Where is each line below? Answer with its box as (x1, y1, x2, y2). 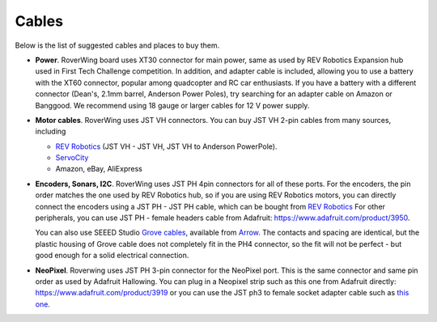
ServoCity (55, 153, 89, 163)
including (35, 126, 66, 137)
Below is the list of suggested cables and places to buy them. (15, 40, 220, 50)
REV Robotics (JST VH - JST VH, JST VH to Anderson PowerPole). (55, 142, 278, 151)
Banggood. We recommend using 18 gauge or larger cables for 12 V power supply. (35, 100, 310, 110)
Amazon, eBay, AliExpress (55, 164, 143, 174)
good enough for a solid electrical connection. (35, 251, 189, 261)
